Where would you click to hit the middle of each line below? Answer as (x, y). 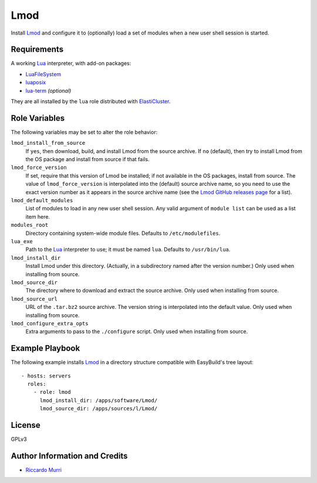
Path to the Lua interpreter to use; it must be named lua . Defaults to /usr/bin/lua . (128, 250)
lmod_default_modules (42, 200)
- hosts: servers (46, 376)
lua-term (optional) (48, 90)
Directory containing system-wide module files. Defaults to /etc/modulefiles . (123, 233)
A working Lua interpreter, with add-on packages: (71, 63)
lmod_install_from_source (48, 143)
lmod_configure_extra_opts (50, 323)
